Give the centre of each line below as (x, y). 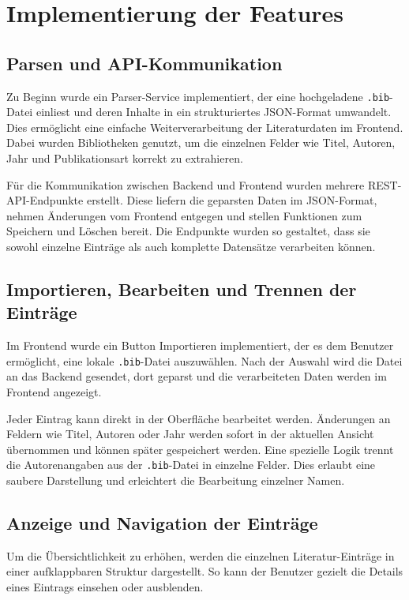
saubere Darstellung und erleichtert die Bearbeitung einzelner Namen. (176, 480)
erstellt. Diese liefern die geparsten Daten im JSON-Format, (232, 200)
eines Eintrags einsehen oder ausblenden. (105, 587)
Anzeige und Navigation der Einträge (162, 523)
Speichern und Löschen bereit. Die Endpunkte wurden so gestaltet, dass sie (188, 231)
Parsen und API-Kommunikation (144, 63)
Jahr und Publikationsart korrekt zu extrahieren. (125, 158)
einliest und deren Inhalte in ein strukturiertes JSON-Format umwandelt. (214, 112)
